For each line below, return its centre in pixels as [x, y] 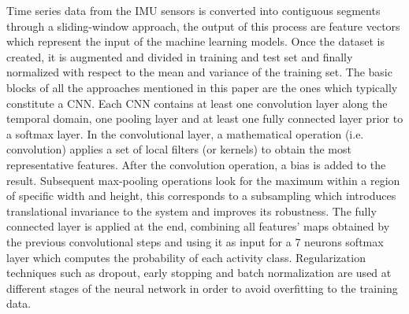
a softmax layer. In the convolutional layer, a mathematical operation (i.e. [185, 133]
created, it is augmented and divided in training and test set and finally [180, 56]
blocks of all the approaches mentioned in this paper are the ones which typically [202, 87]
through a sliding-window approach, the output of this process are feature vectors [203, 26]
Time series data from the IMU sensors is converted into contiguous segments [193, 10]
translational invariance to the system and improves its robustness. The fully [191, 211]
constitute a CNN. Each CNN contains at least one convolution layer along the [197, 103]
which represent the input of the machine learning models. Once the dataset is [195, 41]
